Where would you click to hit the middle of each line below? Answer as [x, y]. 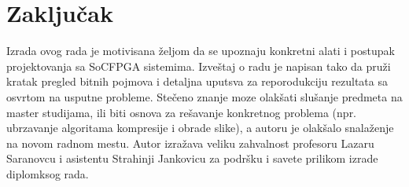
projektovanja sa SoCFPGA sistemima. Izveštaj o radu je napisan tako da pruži [199, 66]
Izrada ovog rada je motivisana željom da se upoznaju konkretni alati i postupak [201, 51]
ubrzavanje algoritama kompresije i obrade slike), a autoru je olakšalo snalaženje [200, 128]
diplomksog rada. [48, 173]
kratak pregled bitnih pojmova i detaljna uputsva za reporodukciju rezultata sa [197, 81]
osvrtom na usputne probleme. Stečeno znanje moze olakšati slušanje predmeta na [204, 96]
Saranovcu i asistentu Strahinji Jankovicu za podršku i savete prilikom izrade [192, 158]
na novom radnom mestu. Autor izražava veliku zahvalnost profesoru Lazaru [190, 143]
